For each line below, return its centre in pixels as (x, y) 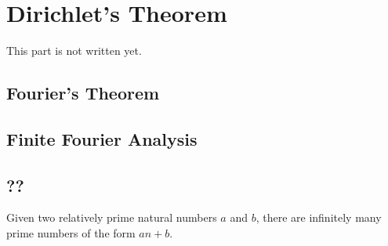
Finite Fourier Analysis (102, 138)
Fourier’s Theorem (83, 93)
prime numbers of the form (71, 233)
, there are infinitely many (319, 217)
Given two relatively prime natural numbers (112, 217)
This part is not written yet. (74, 51)
